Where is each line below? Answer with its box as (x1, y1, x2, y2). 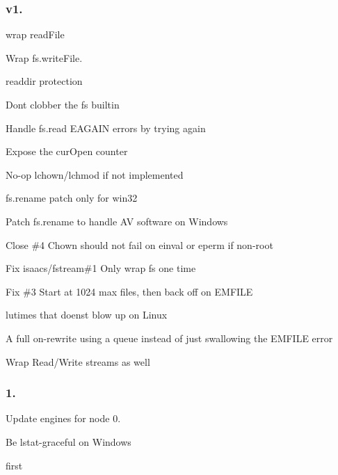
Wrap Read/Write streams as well (6, 354, 150, 369)
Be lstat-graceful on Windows (6, 434, 131, 449)
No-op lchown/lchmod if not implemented (6, 167, 184, 182)
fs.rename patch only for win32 (6, 191, 138, 205)
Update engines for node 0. (6, 411, 121, 426)
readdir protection (6, 74, 83, 88)
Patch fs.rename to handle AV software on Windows (6, 214, 228, 228)
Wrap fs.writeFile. (6, 50, 83, 65)
